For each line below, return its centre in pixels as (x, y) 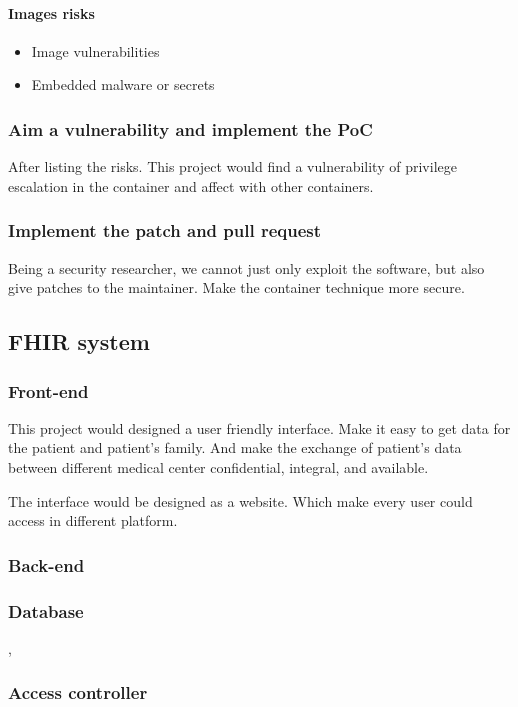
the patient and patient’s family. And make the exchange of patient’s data (235, 447)
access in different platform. (93, 520)
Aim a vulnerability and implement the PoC (190, 128)
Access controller (78, 692)
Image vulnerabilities (95, 50)
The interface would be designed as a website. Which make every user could (240, 500)
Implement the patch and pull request (165, 230)
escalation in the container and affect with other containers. (191, 185)
